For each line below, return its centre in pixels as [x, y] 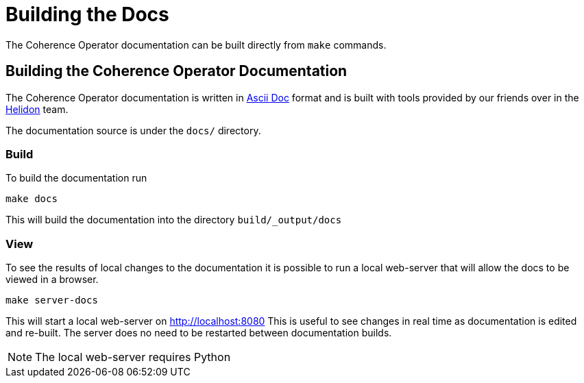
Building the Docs [87, 14]
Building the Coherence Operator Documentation [177, 71]
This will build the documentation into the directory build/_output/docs [174, 220]
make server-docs [52, 300]
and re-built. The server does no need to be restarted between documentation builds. [199, 333]
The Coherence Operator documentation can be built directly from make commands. [196, 45]
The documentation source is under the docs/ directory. [133, 130]
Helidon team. [37, 109]
